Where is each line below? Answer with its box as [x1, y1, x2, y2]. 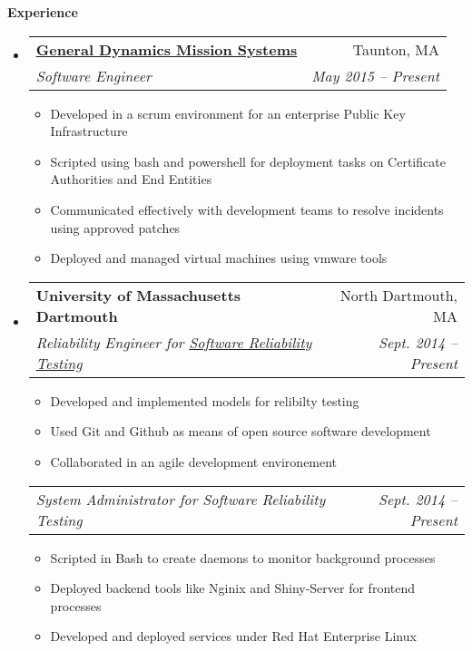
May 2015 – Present [311, 64, 439, 86]
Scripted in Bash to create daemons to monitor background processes [50, 548, 436, 567]
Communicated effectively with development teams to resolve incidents [50, 199, 444, 219]
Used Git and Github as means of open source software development [50, 422, 431, 441]
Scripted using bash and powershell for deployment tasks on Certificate [50, 151, 446, 170]
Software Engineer [35, 64, 152, 86]
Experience [7, 3, 78, 21]
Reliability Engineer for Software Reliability [35, 331, 312, 353]
